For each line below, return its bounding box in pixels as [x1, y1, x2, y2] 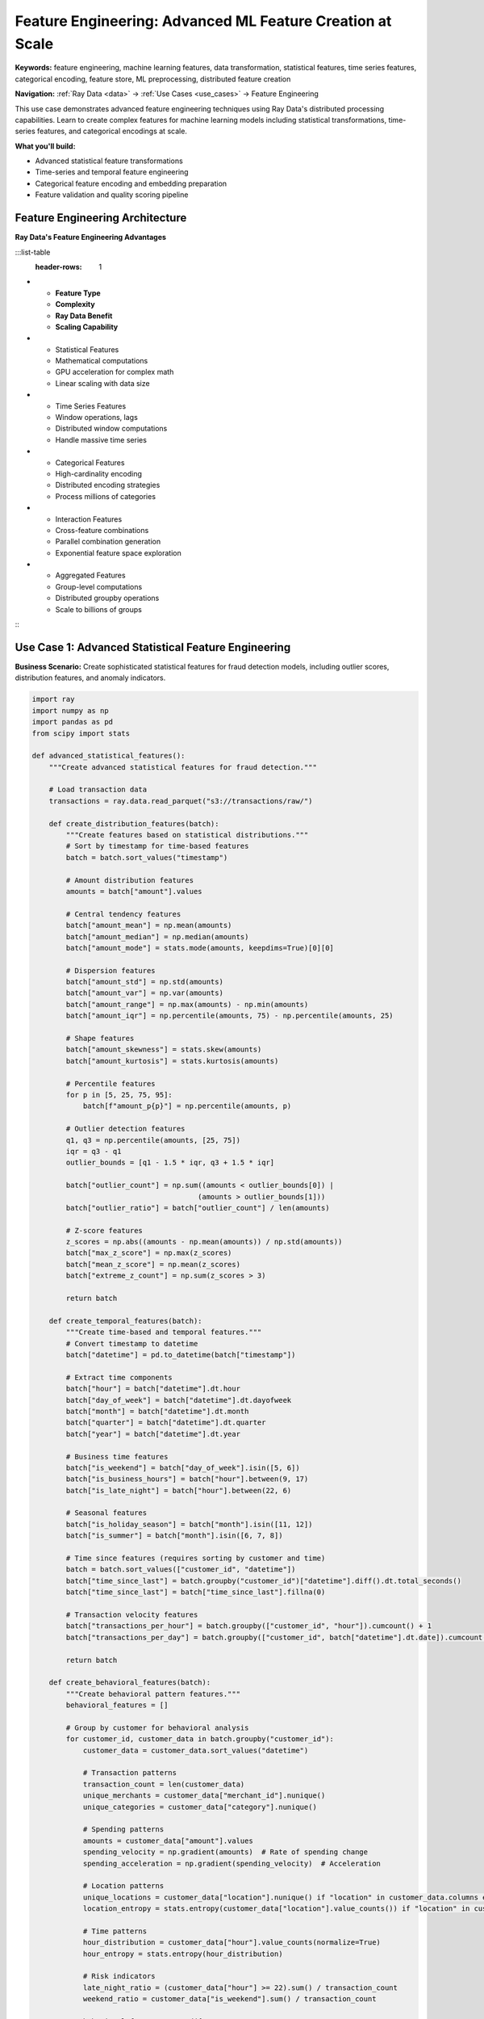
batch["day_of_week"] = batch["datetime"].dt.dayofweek [65, 1396, 292, 1404]
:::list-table [15, 247, 51, 257]
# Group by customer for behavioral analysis [65, 1723, 249, 1732]
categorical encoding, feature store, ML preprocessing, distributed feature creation [15, 73, 291, 84]
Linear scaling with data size [55, 378, 150, 388]
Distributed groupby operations [55, 594, 160, 603]
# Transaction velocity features [65, 1610, 198, 1619]
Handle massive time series [55, 434, 147, 444]
